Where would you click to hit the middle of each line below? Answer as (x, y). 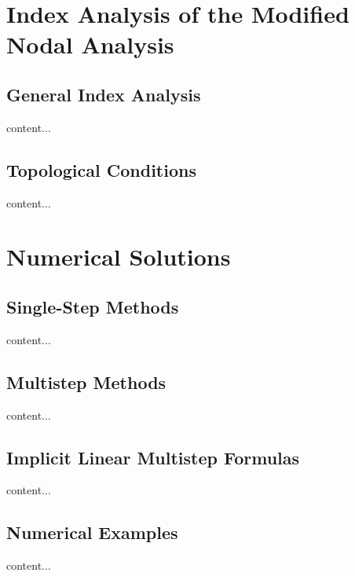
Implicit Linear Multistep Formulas (153, 457)
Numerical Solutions (119, 257)
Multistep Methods (86, 382)
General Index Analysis (104, 94)
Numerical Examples (92, 532)
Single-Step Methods (93, 306)
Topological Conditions (101, 169)
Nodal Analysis (90, 44)
